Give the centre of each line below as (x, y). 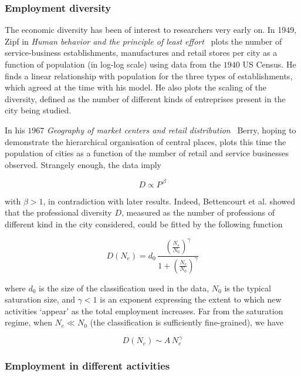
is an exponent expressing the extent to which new (191, 299)
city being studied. (38, 110)
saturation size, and (40, 299)
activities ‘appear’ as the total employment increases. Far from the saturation (144, 310)
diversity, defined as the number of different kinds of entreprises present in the (145, 98)
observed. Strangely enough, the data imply (83, 164)
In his (15, 130)
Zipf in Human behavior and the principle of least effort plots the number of (143, 41)
